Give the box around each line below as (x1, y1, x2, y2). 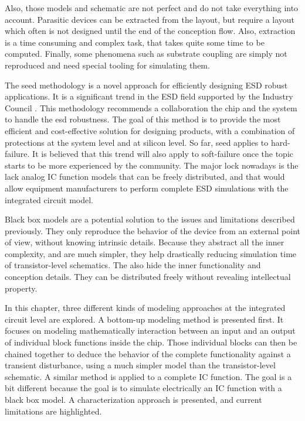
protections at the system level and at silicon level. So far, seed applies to (5, 136, 269, 148)
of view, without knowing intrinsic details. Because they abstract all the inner (5, 236, 284, 248)
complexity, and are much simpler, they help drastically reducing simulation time (5, 247, 297, 259)
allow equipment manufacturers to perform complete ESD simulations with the (5, 182, 289, 194)
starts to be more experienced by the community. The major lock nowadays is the (5, 159, 299, 171)
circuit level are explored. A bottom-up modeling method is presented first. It (5, 313, 284, 325)
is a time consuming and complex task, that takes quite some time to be (5, 36, 265, 48)
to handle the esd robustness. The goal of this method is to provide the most (5, 113, 281, 125)
